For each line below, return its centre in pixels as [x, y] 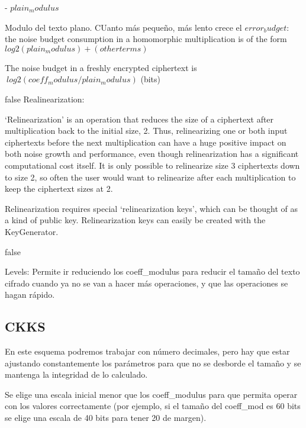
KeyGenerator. [32, 231]
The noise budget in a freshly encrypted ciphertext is [101, 67]
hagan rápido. [30, 295]
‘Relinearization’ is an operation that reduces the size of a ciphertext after [139, 119]
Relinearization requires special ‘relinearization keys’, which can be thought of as [151, 208]
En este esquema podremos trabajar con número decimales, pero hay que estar [147, 351]
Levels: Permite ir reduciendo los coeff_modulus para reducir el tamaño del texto [152, 271]
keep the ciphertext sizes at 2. [59, 189]
